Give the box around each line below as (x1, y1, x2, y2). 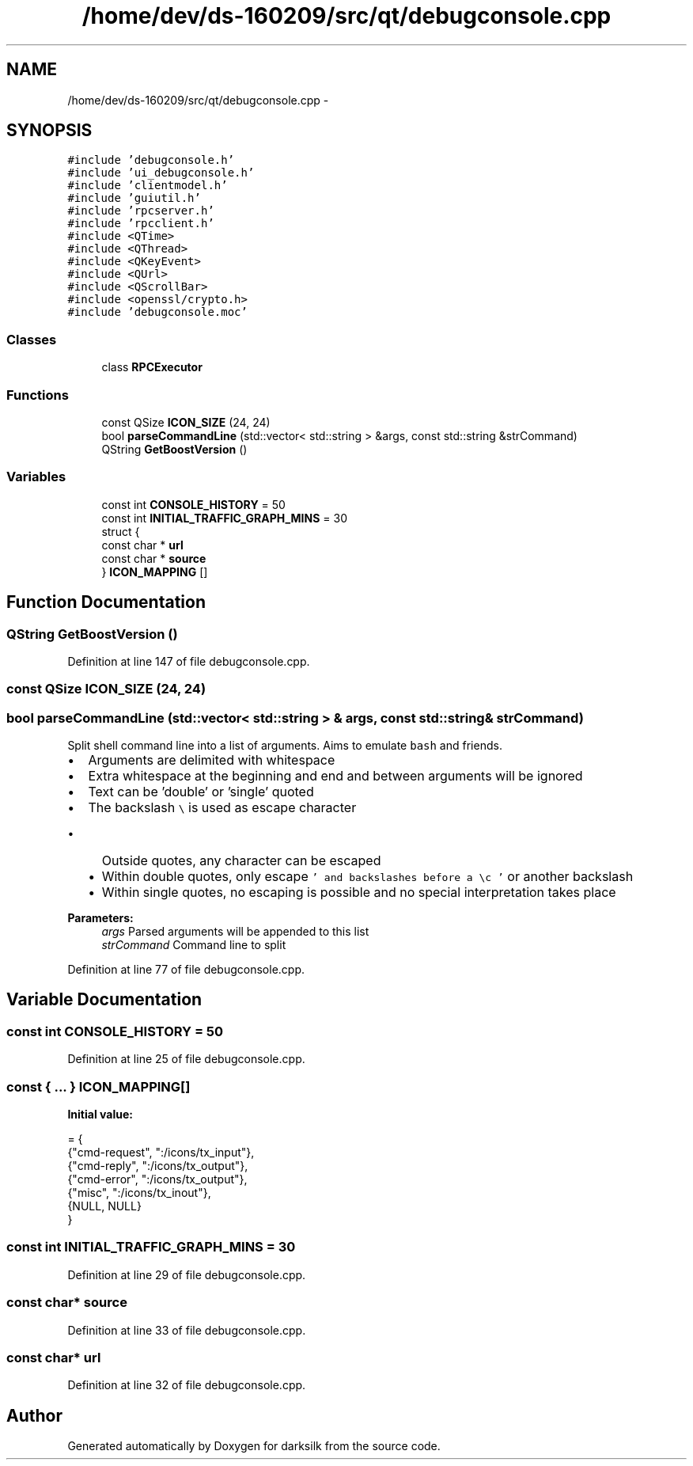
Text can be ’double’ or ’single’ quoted (88, 784, 314, 800)
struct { (101, 524, 140, 538)
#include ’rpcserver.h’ (67, 204, 214, 218)
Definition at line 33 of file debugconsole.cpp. (67, 1323, 306, 1337)
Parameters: (67, 911, 134, 925)
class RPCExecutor (101, 360, 203, 374)
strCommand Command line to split (101, 938, 286, 952)
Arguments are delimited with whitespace (88, 752, 335, 769)
